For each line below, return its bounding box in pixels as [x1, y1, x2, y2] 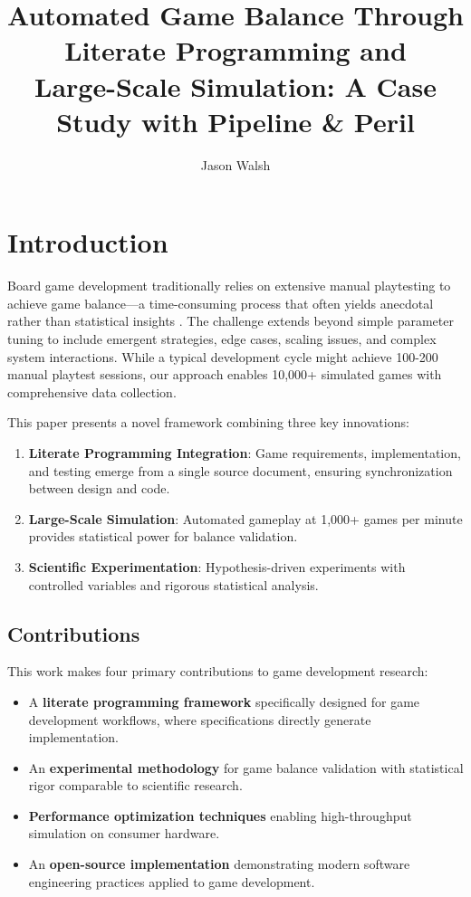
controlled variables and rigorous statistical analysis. [28, 575, 319, 594]
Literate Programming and [64, 32, 407, 69]
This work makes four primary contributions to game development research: [7, 662, 428, 681]
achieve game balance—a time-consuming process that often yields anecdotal [7, 293, 434, 312]
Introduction [7, 224, 168, 261]
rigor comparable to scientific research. [28, 776, 243, 795]
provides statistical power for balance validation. [28, 527, 298, 546]
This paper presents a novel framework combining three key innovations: [7, 413, 409, 432]
